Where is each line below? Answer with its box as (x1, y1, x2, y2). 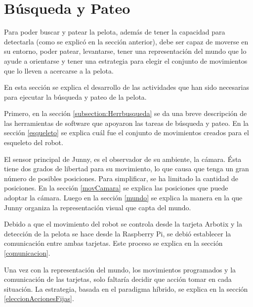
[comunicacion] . (4, 248, 50, 258)
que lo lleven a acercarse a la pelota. (4, 65, 114, 76)
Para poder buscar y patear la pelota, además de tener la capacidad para (4, 27, 225, 37)
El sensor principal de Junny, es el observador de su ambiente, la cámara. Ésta (4, 153, 242, 164)
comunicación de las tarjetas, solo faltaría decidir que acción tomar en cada (4, 274, 232, 284)
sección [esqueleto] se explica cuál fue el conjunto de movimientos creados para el (4, 127, 249, 138)
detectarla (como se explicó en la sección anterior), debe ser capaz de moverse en (4, 36, 249, 46)
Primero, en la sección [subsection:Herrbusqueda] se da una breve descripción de (4, 108, 247, 118)
